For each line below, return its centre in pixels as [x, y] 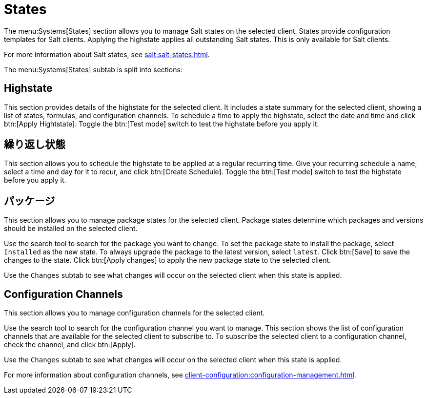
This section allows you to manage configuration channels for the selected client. [134, 313]
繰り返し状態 [35, 145]
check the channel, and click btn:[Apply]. [70, 345]
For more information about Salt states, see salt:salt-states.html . [107, 54]
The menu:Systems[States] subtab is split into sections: [93, 69]
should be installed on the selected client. [71, 229]
